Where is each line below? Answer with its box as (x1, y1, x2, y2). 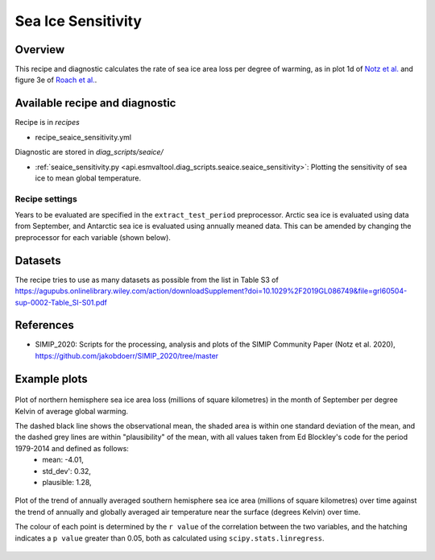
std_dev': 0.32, (42, 466, 92, 475)
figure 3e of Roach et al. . (14, 75, 97, 85)
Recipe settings (14, 193, 78, 205)
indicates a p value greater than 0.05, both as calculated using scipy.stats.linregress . (14, 533, 325, 543)
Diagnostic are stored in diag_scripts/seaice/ (14, 147, 164, 157)
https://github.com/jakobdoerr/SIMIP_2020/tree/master (35, 351, 219, 360)
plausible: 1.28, (42, 477, 92, 487)
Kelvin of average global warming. (14, 406, 129, 416)
